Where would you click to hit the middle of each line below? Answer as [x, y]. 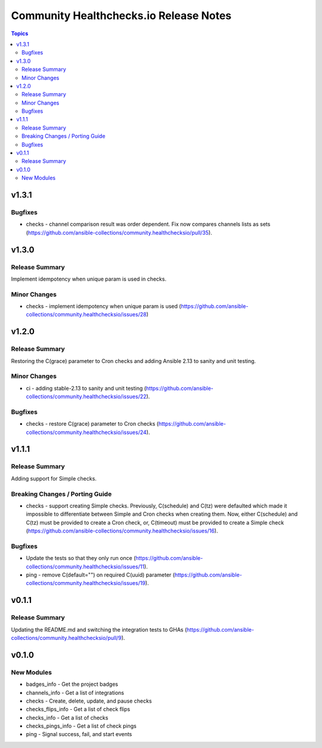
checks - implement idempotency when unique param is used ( [103, 306]
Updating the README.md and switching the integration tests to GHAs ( [99, 629]
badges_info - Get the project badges [72, 684]
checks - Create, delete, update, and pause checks [89, 701]
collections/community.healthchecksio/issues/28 [86, 315]
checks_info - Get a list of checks [67, 718]
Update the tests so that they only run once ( [81, 558]
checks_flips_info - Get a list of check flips [78, 709]
